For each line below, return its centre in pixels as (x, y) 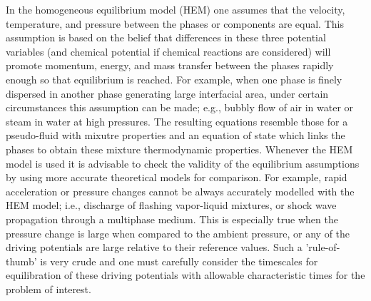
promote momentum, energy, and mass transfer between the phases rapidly (170, 65)
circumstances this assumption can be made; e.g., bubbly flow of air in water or (180, 107)
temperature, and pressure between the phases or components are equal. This (175, 23)
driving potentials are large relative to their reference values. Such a (154, 247)
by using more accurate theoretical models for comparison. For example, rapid (177, 177)
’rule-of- (323, 247)
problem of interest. (49, 289)
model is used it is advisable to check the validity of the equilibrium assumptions (183, 163)
